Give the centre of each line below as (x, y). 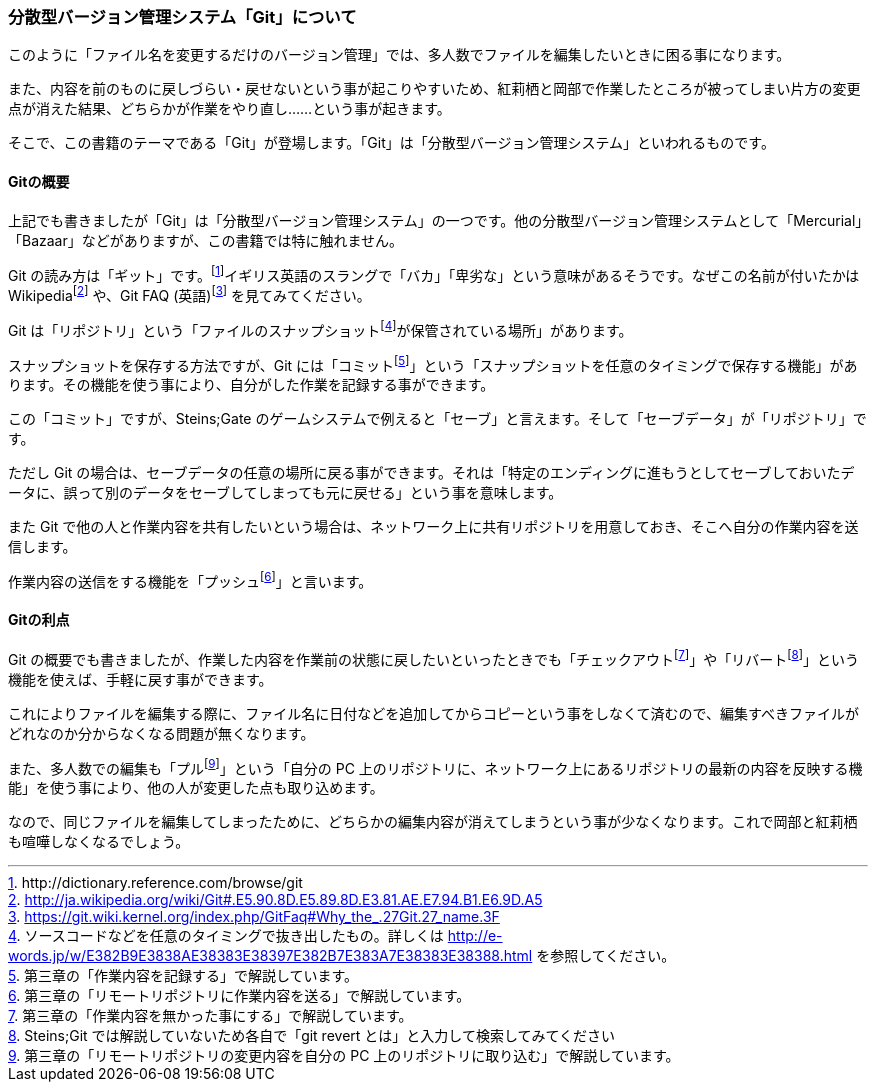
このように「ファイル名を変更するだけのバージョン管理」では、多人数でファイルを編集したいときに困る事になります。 (399, 55)
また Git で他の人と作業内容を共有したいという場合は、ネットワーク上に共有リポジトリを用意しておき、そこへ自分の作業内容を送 (433, 527)
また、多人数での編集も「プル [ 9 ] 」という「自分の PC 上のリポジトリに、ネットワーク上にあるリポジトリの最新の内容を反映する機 (435, 766)
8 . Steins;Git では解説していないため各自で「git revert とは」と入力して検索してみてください (312, 1036)
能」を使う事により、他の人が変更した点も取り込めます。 (196, 788)
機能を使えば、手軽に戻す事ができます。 (140, 679)
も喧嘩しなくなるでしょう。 (99, 842)
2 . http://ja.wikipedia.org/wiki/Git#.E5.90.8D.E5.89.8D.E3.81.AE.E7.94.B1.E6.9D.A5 (275, 900)
